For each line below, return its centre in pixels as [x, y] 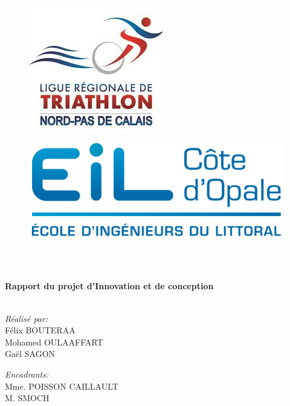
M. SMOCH [27, 398]
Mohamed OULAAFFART [54, 342]
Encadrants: [27, 374]
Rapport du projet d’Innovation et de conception [109, 286]
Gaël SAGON [30, 354]
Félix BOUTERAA [40, 330]
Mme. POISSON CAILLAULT [62, 386]
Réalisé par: [27, 318]
